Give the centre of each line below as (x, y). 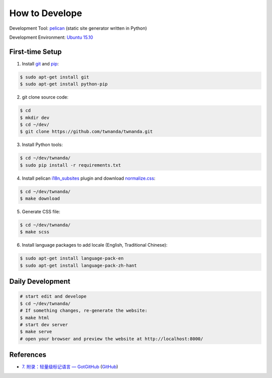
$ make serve (36, 332)
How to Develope (46, 13)
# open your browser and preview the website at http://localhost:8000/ (112, 339)
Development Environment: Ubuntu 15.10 (51, 37)
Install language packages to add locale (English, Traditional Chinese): (95, 245)
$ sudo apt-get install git (54, 77)
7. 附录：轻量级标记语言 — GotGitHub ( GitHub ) (70, 367)
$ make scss (35, 232)
